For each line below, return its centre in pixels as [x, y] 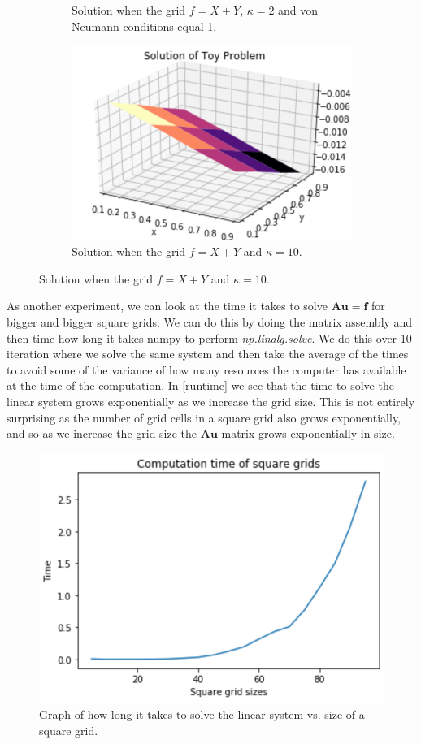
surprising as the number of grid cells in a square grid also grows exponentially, [204, 417]
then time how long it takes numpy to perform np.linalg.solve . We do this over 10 [209, 337]
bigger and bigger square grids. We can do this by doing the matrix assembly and [210, 322]
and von [298, 10]
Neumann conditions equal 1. [144, 26]
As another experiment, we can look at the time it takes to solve [167, 306]
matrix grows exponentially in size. [308, 433]
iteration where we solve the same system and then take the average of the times [208, 354]
